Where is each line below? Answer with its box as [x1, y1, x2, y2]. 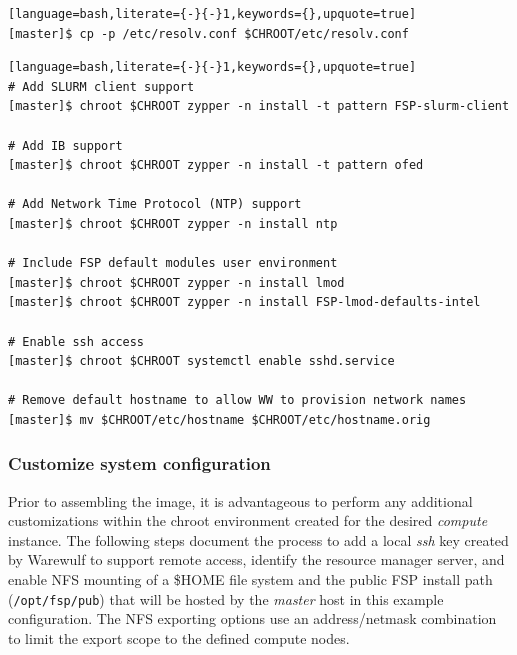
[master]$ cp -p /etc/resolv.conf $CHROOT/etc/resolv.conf [8, 26, 409, 41]
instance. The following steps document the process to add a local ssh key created [8, 529, 509, 550]
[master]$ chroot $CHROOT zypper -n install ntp [8, 216, 338, 231]
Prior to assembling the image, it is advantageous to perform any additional [8, 490, 473, 511]
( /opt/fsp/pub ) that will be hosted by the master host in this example [8, 588, 444, 609]
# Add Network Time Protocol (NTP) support [8, 197, 302, 212]
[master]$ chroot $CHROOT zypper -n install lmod [8, 275, 345, 290]
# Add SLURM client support [8, 79, 195, 94]
